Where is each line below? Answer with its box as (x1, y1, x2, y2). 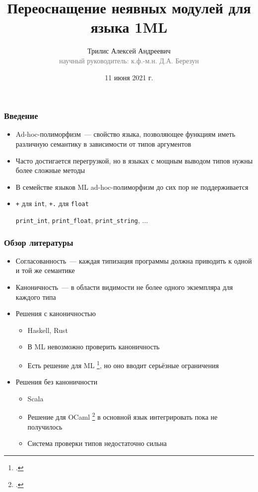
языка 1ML (90, 17, 168, 37)
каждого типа (15, 291, 56, 302)
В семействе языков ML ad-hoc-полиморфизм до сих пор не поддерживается (15, 181, 249, 192)
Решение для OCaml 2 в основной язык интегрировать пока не (27, 410, 218, 422)
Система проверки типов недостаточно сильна (27, 438, 167, 448)
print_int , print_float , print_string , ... (15, 215, 148, 225)
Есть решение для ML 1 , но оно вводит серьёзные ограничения (27, 359, 219, 370)
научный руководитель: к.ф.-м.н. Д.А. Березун (59, 55, 199, 65)
